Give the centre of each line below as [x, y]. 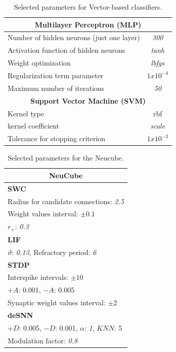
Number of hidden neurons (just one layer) [74, 37]
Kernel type [26, 113]
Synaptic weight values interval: [57, 302]
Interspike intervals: [38, 277]
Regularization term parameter [56, 75]
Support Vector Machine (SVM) [88, 100]
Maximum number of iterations [56, 88]
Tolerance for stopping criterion [57, 138]
